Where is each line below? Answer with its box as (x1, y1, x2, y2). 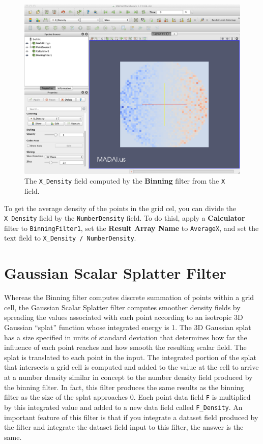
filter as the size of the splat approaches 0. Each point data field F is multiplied (4, 392, 251, 402)
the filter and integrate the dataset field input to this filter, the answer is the (4, 422, 244, 432)
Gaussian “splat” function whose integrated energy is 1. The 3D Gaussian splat (4, 322, 251, 333)
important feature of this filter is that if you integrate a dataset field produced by (4, 411, 258, 422)
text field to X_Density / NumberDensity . (4, 232, 136, 243)
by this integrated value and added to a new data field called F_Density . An (4, 401, 243, 412)
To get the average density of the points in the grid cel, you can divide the (4, 202, 236, 213)
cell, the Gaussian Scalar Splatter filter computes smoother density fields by (4, 302, 241, 312)
